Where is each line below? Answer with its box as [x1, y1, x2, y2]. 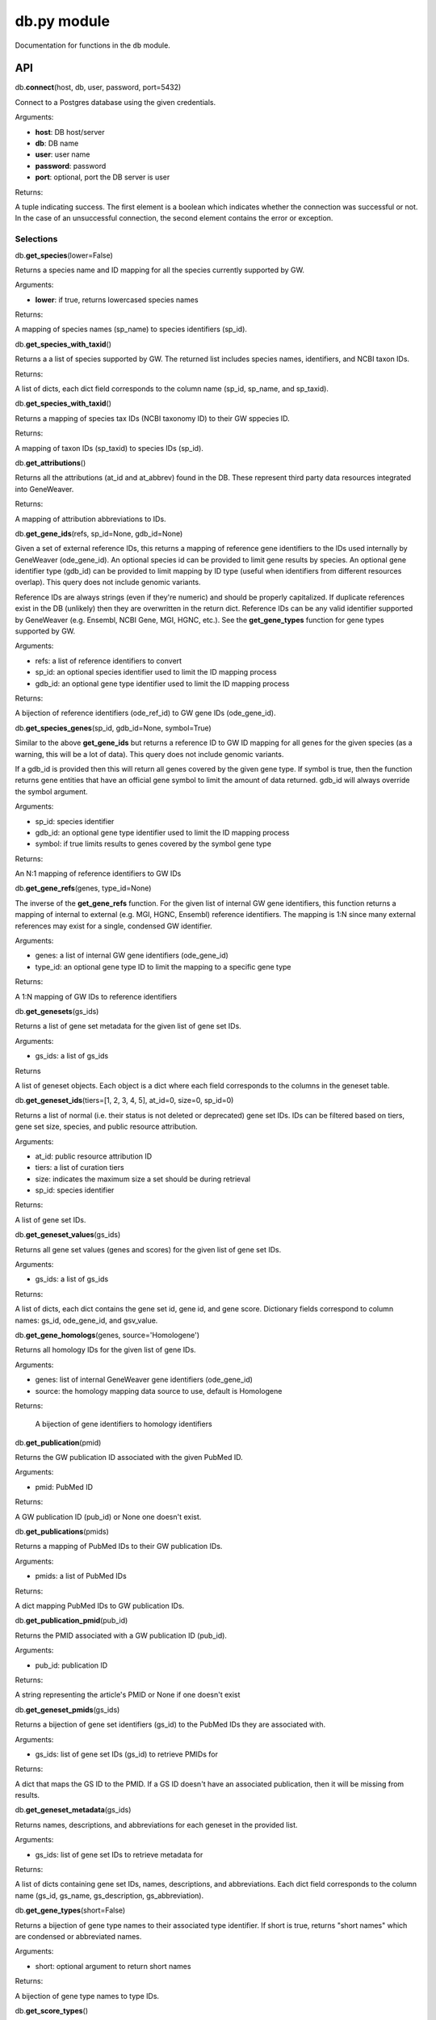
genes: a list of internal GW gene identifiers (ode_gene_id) [35, 950, 229, 961]
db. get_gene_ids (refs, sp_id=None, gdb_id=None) [15, 528, 183, 538]
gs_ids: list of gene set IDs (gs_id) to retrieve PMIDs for [35, 1749, 218, 1759]
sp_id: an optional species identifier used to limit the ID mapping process [35, 667, 278, 677]
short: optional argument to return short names [35, 1961, 191, 1971]
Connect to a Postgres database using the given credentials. [15, 97, 216, 107]
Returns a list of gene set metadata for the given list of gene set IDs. [15, 1021, 241, 1031]
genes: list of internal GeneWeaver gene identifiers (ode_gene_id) [35, 1374, 254, 1385]
